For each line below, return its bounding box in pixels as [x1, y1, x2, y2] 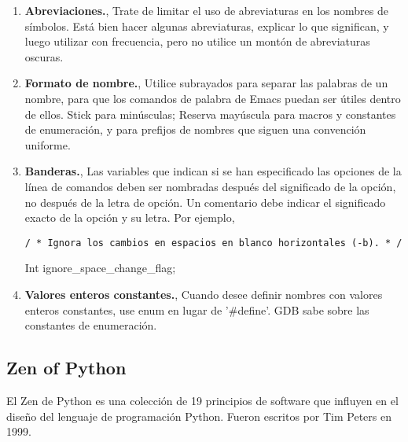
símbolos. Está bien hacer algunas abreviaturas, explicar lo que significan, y [24, 17, 389, 34]
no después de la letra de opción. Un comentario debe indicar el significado [24, 193, 386, 210]
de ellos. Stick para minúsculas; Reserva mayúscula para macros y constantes [24, 105, 396, 122]
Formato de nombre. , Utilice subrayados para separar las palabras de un [24, 75, 388, 91]
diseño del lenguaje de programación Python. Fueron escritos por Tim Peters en [6, 407, 391, 424]
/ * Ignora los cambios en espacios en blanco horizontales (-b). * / [24, 237, 402, 249]
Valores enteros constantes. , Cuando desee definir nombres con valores [24, 285, 383, 302]
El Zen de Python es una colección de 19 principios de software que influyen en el [6, 392, 399, 408]
